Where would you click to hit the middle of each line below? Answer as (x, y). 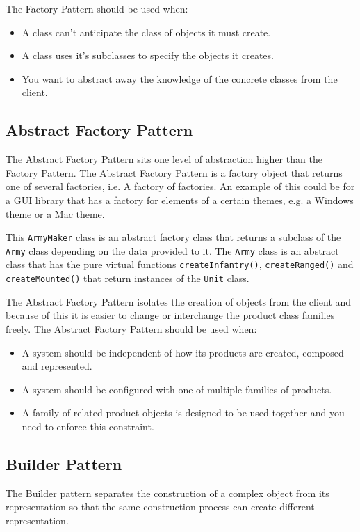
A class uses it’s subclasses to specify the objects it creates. (148, 55)
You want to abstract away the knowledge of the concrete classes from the (180, 78)
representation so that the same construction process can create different (160, 507)
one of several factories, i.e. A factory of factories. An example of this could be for (180, 186)
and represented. (57, 366)
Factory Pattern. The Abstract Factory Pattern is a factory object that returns (174, 172)
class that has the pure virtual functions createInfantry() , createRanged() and (180, 264)
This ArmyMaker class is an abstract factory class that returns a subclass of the (173, 237)
